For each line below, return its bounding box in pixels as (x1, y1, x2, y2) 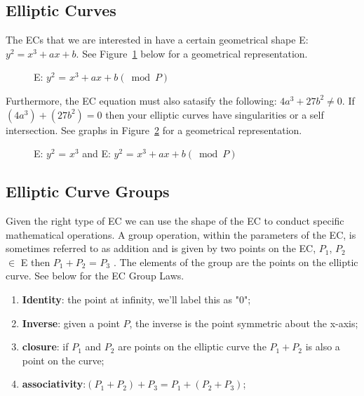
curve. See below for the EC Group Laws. (6, 268, 184, 283)
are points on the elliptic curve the (118, 339, 267, 354)
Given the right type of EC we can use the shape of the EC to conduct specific (6, 213, 344, 227)
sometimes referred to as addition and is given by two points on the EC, (6, 241, 316, 256)
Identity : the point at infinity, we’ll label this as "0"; (22, 291, 251, 306)
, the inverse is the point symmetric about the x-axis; (129, 315, 358, 330)
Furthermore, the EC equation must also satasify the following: (6, 93, 277, 107)
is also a (305, 339, 340, 354)
